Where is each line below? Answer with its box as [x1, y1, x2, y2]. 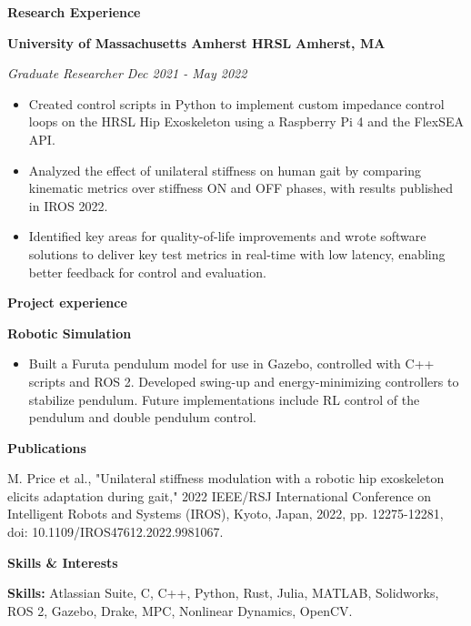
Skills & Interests [7, 552, 118, 571]
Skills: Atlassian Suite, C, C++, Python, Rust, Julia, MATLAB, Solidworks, [7, 583, 439, 602]
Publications [7, 438, 86, 457]
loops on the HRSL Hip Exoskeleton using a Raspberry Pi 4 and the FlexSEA [28, 112, 464, 131]
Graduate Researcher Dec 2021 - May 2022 [7, 64, 247, 83]
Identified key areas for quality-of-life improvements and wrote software [28, 227, 426, 246]
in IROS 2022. [28, 196, 108, 215]
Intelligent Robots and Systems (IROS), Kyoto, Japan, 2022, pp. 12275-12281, [7, 504, 444, 523]
